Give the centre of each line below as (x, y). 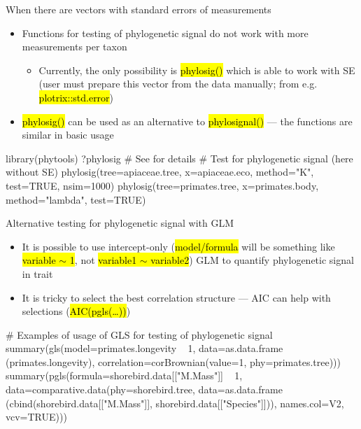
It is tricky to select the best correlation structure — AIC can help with (176, 297)
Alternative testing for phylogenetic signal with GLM (120, 223)
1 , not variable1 (103, 260)
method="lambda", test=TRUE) (76, 199)
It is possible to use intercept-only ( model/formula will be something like (178, 246)
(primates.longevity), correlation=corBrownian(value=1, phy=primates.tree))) (174, 361)
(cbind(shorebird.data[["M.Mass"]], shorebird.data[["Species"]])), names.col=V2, (175, 403)
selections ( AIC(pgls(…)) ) (76, 311)
